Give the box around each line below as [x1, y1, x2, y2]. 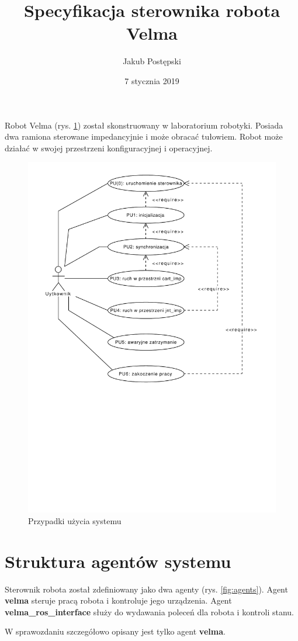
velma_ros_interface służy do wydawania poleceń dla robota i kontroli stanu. [5, 605, 294, 618]
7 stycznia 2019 [124, 74, 179, 86]
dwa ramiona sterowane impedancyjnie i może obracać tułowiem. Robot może [5, 130, 283, 143]
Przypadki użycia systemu [28, 514, 122, 526]
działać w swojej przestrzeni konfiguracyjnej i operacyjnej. [5, 141, 213, 154]
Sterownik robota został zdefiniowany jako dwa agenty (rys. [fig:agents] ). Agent [5, 583, 288, 595]
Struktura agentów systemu [5, 549, 231, 573]
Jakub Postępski [123, 55, 181, 67]
